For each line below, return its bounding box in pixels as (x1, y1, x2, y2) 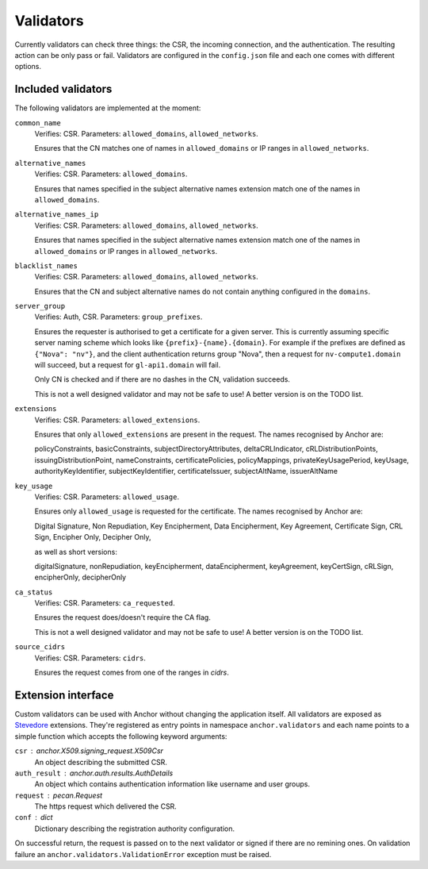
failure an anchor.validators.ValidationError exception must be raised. (14, 849, 272, 859)
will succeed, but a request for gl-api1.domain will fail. (34, 360, 221, 370)
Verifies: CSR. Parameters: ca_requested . (34, 598, 175, 608)
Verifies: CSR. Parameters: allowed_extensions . (34, 415, 201, 425)
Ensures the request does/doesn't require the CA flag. (34, 613, 212, 622)
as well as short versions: (34, 547, 118, 556)
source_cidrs (14, 643, 66, 652)
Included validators (14, 83, 113, 96)
